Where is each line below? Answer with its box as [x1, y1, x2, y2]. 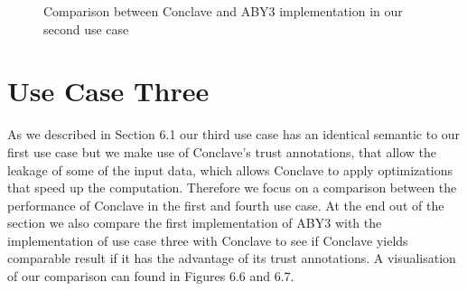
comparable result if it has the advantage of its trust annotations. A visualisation [7, 249, 456, 268]
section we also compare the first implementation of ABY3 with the [7, 213, 382, 232]
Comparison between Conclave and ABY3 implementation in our [43, 2, 403, 20]
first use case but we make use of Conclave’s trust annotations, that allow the [7, 142, 437, 161]
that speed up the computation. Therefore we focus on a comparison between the [7, 178, 457, 197]
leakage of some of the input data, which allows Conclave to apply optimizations [7, 160, 453, 179]
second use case [43, 19, 129, 38]
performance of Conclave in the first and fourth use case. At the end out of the [7, 195, 444, 214]
